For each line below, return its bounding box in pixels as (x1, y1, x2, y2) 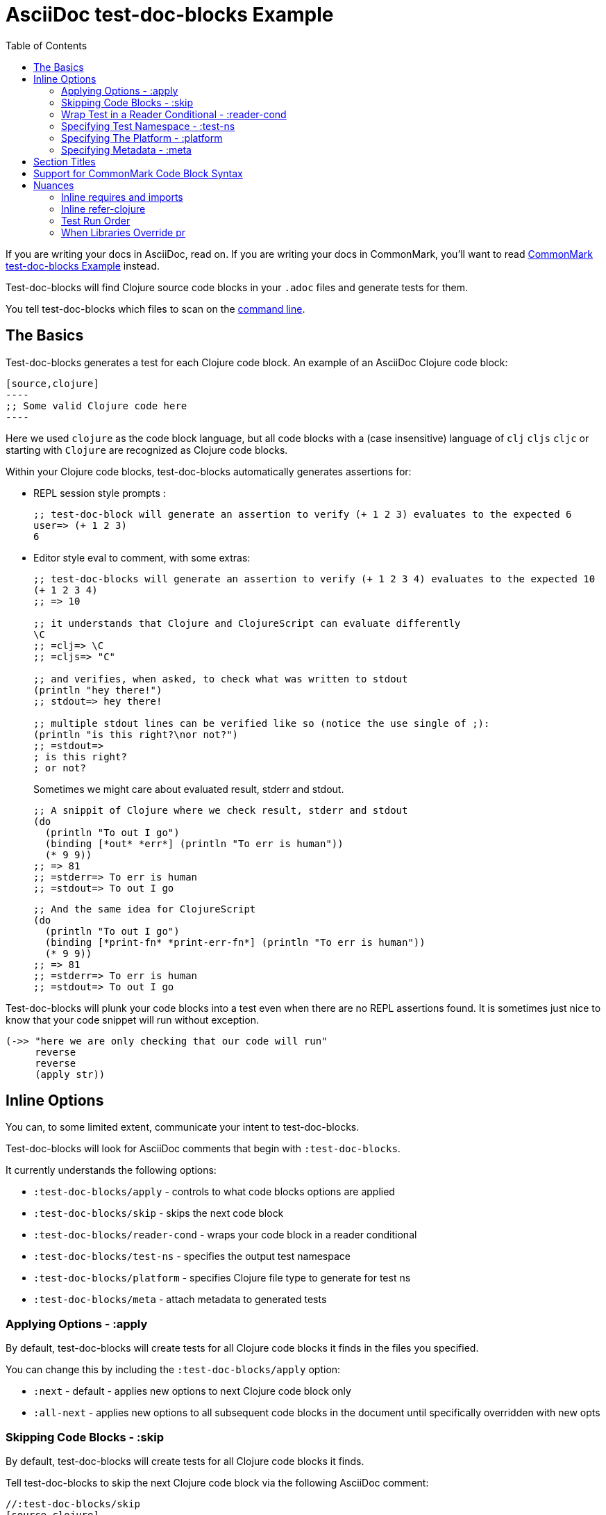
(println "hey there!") (33, 684, 162, 696)
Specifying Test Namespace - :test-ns (61, 120, 235, 132)
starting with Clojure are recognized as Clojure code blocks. (6, 443, 288, 456)
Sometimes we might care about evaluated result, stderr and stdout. (33, 783, 344, 795)
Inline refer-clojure (61, 202, 146, 215)
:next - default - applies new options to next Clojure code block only (33, 1385, 351, 1398)
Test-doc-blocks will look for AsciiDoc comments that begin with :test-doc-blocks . (6, 1143, 401, 1155)
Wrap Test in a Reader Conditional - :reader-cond (61, 108, 287, 120)
